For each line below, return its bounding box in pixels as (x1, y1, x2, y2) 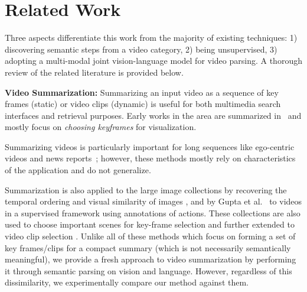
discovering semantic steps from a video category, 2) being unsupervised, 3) (5, 43, 277, 55)
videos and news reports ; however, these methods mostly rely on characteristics (5, 152, 296, 164)
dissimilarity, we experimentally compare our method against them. (5, 276, 249, 288)
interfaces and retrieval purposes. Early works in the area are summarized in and (5, 109, 302, 121)
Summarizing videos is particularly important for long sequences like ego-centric (5, 140, 295, 153)
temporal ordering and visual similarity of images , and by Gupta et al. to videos (5, 195, 302, 207)
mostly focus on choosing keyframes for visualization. (5, 121, 197, 133)
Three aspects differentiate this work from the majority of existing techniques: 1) (5, 31, 298, 44)
